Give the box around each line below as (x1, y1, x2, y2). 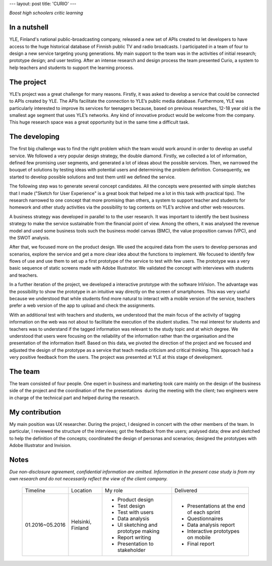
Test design (117, 502, 146, 509)
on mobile (187, 534, 211, 541)
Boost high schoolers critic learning (9, 10, 83, 16)
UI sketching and (117, 521, 158, 528)
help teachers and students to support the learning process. (9, 65, 134, 71)
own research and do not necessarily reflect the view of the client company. (9, 476, 168, 482)
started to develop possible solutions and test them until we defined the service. (9, 174, 176, 180)
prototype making (117, 527, 160, 534)
